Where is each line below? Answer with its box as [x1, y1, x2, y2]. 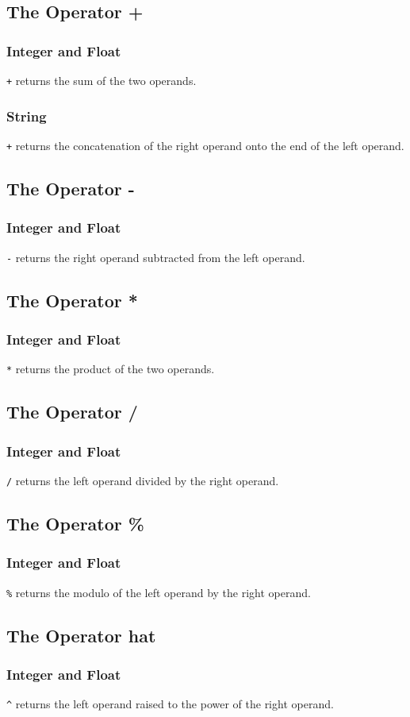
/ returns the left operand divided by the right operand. [6, 472, 279, 488]
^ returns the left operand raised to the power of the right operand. [6, 696, 334, 712]
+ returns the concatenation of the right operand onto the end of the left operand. [6, 137, 404, 153]
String [6, 106, 47, 125]
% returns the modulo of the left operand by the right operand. [6, 584, 311, 600]
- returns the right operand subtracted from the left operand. [6, 249, 305, 265]
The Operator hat [6, 623, 156, 647]
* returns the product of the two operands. [6, 360, 215, 377]
